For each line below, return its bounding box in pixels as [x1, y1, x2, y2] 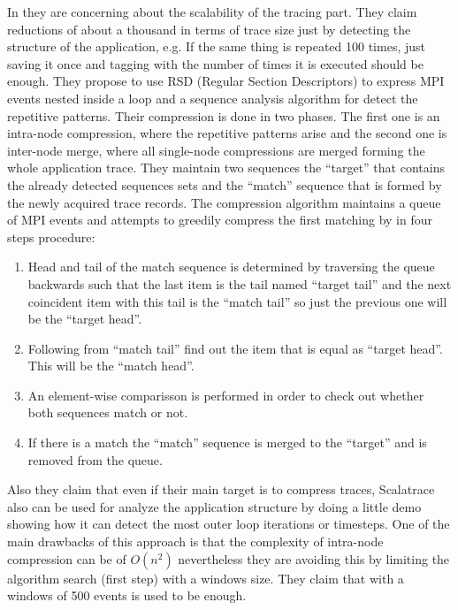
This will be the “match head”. [27, 356, 195, 375]
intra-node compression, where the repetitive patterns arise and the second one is [7, 124, 447, 142]
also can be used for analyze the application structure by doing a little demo [7, 497, 422, 515]
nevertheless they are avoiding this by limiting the [178, 549, 450, 568]
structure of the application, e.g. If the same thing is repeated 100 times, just [7, 37, 425, 56]
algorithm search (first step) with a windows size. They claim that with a [7, 568, 404, 587]
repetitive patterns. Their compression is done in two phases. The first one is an [7, 106, 440, 125]
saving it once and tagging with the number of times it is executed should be [7, 54, 424, 72]
